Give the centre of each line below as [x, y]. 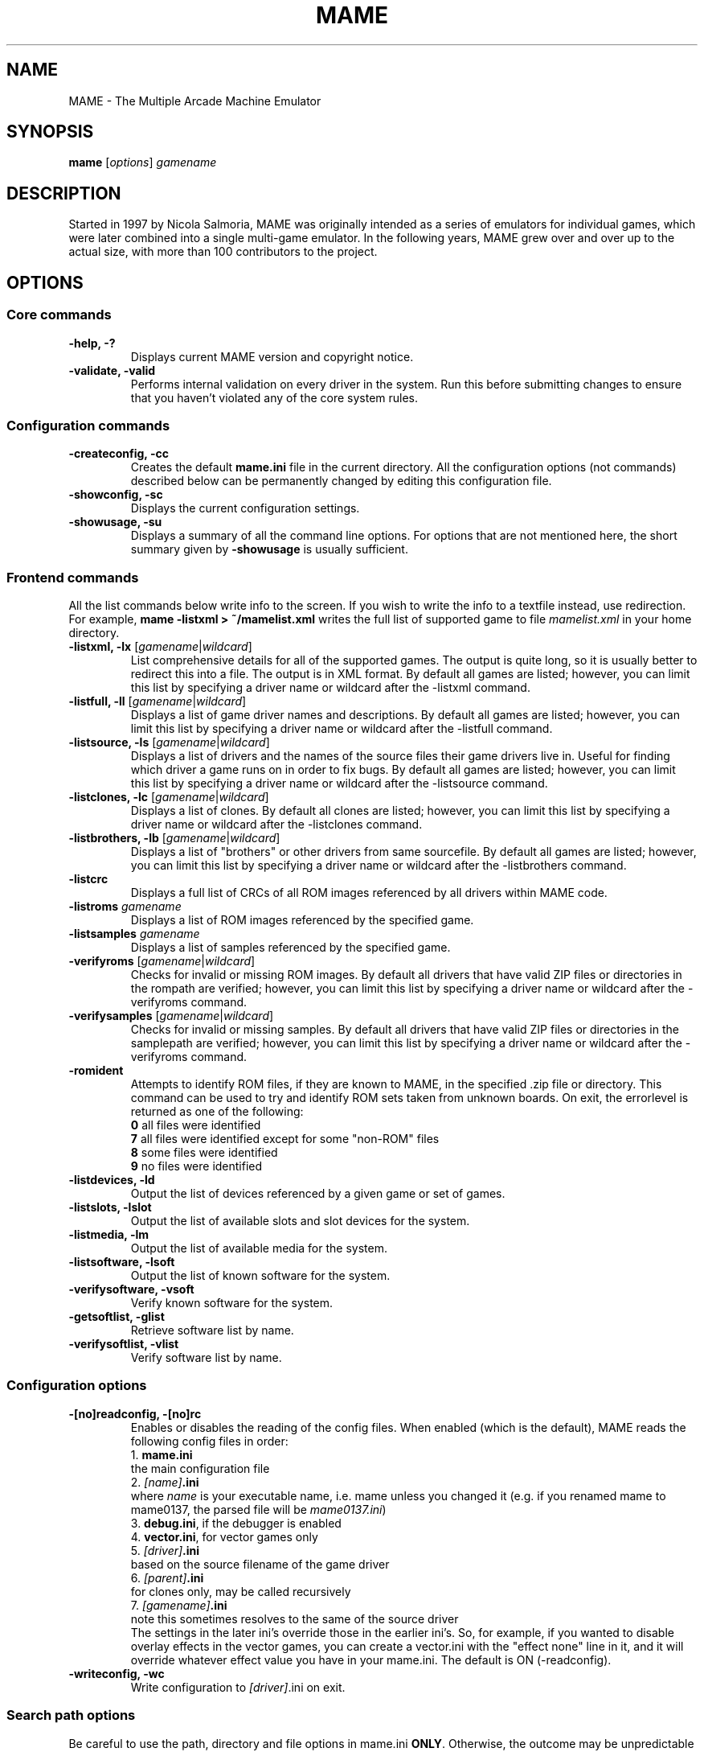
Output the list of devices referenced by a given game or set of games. [318, 1193]
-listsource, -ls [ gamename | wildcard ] [169, 742]
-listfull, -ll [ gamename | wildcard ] [158, 701]
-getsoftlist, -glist [117, 1316]
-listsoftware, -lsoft [122, 1262]
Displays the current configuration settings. [245, 508]
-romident [96, 1070]
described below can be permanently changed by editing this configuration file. [341, 481]
